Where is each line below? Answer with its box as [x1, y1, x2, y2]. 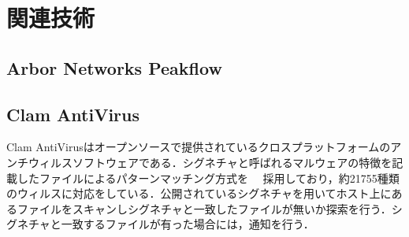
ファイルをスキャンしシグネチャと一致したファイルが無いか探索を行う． [17, 200, 392, 217]
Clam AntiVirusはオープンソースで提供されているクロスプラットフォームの [6, 139, 391, 155]
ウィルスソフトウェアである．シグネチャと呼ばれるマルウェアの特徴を [28, 154, 392, 170]
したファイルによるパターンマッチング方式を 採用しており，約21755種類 [17, 169, 400, 186]
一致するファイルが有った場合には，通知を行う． [61, 216, 314, 232]
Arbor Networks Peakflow [6, 55, 222, 80]
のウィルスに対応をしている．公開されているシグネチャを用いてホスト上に [6, 185, 392, 202]
